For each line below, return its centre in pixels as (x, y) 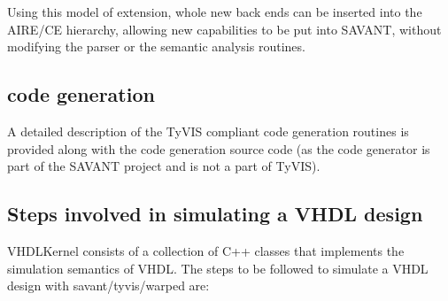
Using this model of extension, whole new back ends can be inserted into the (215, 12)
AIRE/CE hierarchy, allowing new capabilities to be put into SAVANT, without (224, 29)
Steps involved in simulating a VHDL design (215, 214)
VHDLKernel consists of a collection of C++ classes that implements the (206, 250)
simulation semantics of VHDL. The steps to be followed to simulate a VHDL (218, 268)
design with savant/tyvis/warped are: (108, 286)
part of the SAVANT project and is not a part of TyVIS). (164, 166)
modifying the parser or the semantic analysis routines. (156, 46)
